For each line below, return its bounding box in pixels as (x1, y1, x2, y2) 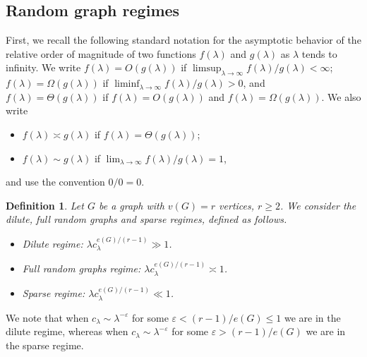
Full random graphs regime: (22, 261, 141, 276)
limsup (192, 63, 222, 74)
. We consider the (280, 198, 356, 212)
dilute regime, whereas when (6, 324, 128, 339)
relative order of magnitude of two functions (6, 46, 196, 61)
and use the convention (6, 174, 105, 189)
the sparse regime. (6, 338, 84, 353)
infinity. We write (6, 60, 81, 75)
